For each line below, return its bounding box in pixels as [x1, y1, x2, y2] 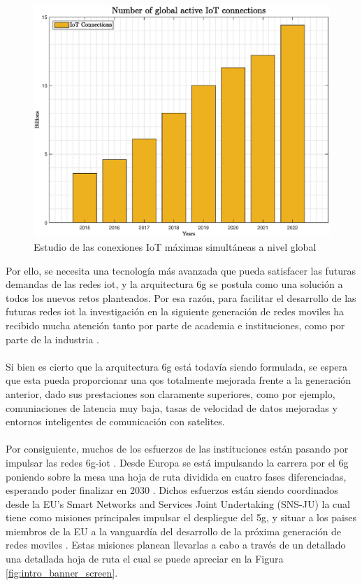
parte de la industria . [6, 331, 99, 346]
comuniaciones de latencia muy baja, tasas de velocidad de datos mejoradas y [6, 400, 338, 415]
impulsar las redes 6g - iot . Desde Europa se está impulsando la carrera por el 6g [6, 455, 349, 469]
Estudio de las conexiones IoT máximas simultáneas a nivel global [34, 240, 317, 254]
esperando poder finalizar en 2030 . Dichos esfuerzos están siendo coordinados [6, 483, 338, 497]
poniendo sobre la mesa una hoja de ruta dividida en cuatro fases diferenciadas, [6, 469, 347, 483]
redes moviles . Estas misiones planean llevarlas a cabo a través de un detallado [6, 537, 346, 552]
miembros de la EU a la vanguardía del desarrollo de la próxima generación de [6, 523, 342, 538]
